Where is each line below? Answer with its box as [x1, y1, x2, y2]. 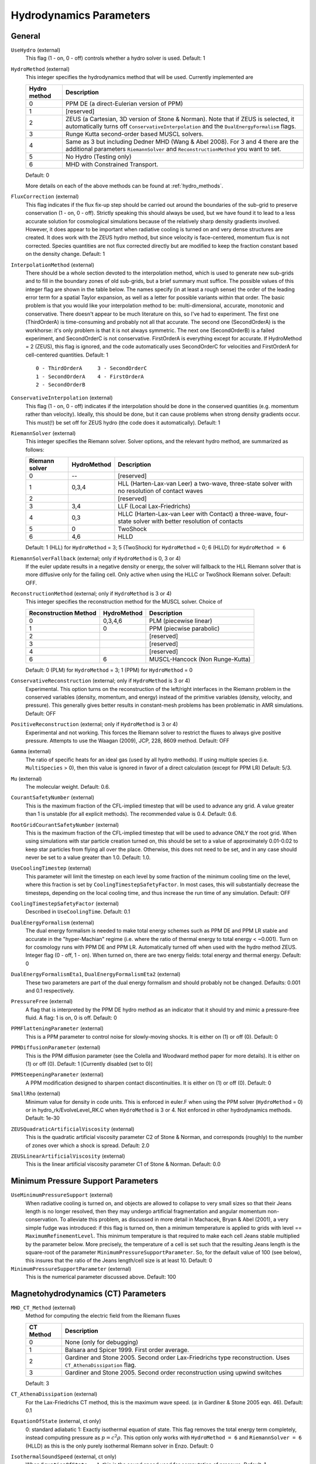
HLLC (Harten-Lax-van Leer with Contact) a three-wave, [118, 510, 273, 518]
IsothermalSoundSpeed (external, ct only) [11, 1453, 117, 1460]
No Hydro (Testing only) [65, 152, 132, 160]
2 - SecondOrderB [36, 381, 85, 388]
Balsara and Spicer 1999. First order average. [64, 1346, 190, 1354]
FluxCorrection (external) [11, 193, 79, 200]
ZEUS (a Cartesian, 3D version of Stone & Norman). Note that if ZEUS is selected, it [65, 115, 295, 123]
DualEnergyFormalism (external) [11, 919, 95, 926]
